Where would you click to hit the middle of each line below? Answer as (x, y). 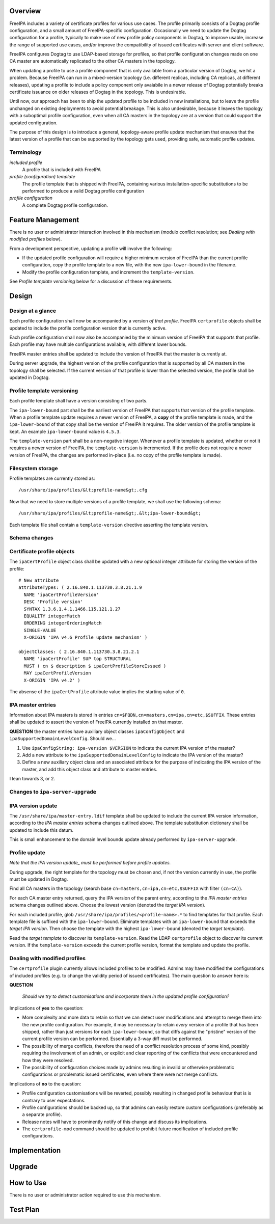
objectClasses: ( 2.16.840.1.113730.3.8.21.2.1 (79, 651)
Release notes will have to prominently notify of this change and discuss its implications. (115, 1122)
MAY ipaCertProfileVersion (57, 673)
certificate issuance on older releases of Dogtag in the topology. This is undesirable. (98, 92)
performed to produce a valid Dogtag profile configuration (83, 191)
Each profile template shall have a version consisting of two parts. (78, 401)
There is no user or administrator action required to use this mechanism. (85, 1195)
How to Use (28, 1183)
